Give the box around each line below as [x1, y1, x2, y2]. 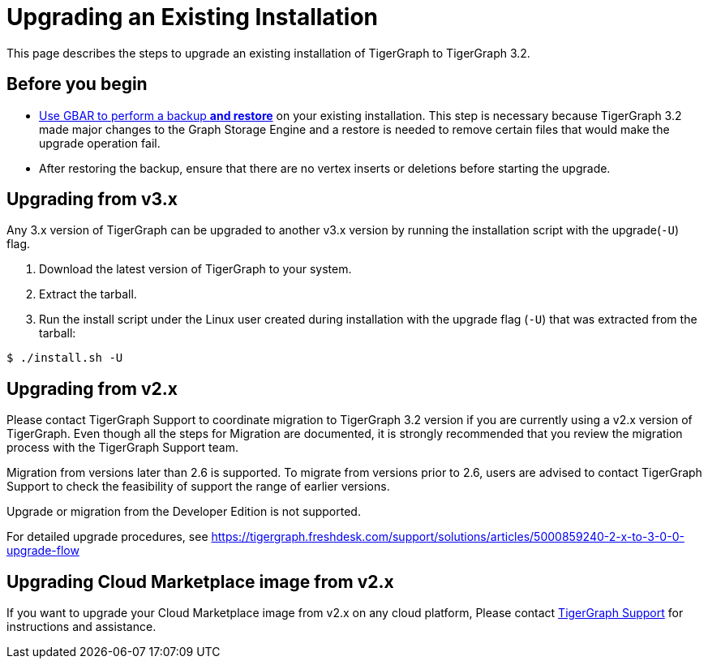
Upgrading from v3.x [6, 189, 178, 210]
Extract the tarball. [39, 287, 137, 302]
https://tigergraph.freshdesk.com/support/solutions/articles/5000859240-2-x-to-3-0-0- [211, 530, 684, 544]
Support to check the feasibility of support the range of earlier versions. [6, 479, 390, 494]
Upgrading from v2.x [6, 378, 178, 399]
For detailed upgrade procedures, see [6, 530, 208, 544]
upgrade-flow [6, 543, 79, 558]
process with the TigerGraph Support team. [6, 440, 239, 455]
